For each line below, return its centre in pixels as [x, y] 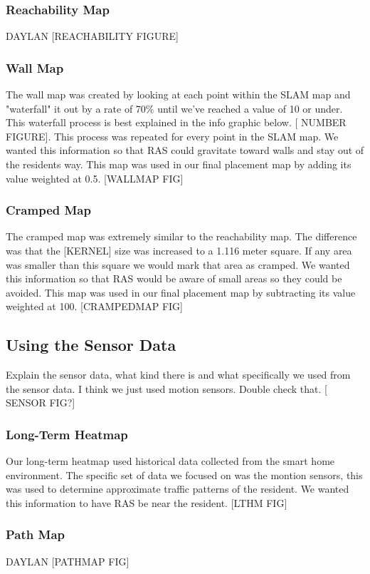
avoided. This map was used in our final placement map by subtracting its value [181, 292]
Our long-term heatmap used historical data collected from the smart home [170, 461]
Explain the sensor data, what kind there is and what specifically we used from [178, 375]
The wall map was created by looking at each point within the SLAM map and [178, 94]
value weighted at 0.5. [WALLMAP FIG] [95, 178]
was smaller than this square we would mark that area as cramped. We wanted [178, 264]
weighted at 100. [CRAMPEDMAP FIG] [95, 306]
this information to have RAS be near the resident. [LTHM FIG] [147, 502]
